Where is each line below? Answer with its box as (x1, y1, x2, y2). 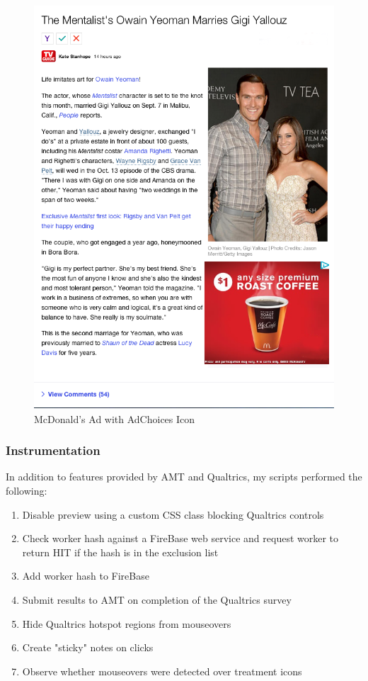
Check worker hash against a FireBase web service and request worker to (22, 531, 339, 546)
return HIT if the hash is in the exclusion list (22, 544, 219, 559)
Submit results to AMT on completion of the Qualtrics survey (22, 592, 292, 607)
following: (6, 483, 47, 498)
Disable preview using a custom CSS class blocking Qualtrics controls (22, 507, 324, 522)
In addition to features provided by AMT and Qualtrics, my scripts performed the (6, 469, 362, 484)
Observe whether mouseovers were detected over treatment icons (22, 663, 302, 678)
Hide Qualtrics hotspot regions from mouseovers (22, 616, 231, 631)
